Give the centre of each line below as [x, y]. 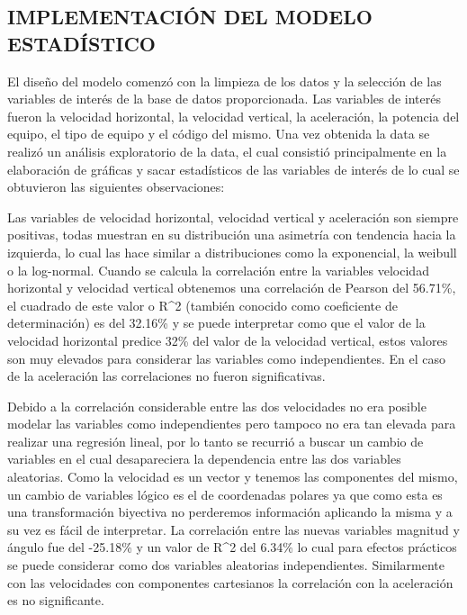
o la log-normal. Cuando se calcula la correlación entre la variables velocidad [218, 270]
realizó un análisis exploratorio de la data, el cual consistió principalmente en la [227, 151]
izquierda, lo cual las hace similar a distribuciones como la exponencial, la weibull [232, 252]
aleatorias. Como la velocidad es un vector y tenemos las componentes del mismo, [233, 477]
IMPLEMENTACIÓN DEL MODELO [190, 17]
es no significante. [56, 600]
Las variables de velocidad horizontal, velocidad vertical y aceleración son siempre [233, 217]
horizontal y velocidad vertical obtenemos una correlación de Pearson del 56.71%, [232, 288]
